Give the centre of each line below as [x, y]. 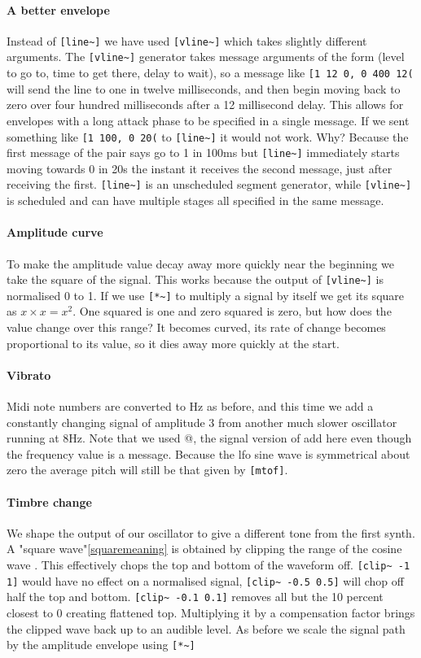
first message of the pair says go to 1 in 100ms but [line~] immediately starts [203, 153]
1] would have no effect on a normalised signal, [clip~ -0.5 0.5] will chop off [205, 580]
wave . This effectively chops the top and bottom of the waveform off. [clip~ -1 [208, 564]
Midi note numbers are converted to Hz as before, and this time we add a [190, 405]
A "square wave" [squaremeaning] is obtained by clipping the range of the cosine [204, 549]
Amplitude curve [55, 232]
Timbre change [49, 501]
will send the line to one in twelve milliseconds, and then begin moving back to [204, 88]
